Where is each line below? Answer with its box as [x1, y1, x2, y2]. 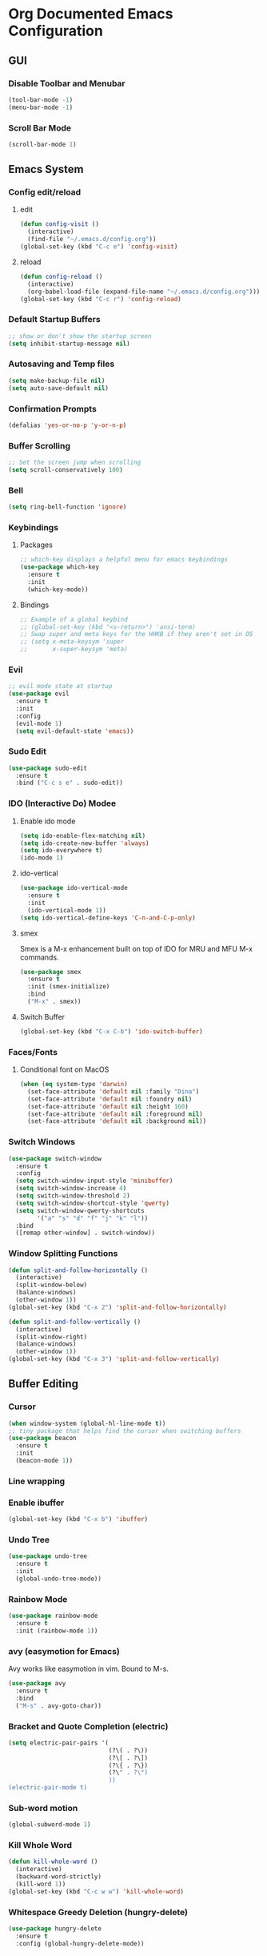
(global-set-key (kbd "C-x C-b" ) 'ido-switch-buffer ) [19, 1027, 203, 1036]
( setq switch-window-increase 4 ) [15, 1185, 127, 1193]
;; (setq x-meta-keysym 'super [19, 638, 125, 646]
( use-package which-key [19, 563, 100, 571]
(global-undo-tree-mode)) [15, 1575, 102, 1583]
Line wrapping [8, 1475, 66, 1487]
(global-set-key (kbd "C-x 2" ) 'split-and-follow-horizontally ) [8, 1303, 227, 1311]
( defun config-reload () [19, 272, 103, 280]
